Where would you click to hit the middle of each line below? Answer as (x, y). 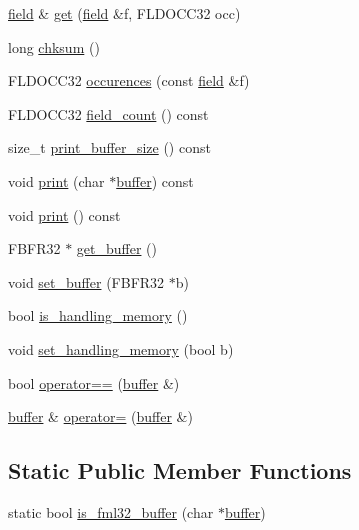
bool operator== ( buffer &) (94, 382)
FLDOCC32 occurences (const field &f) (129, 80)
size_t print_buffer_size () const (109, 147)
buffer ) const (155, 180)
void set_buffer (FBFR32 (86, 281)
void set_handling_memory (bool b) (121, 348)
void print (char (56, 180)
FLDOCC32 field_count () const (108, 113)
